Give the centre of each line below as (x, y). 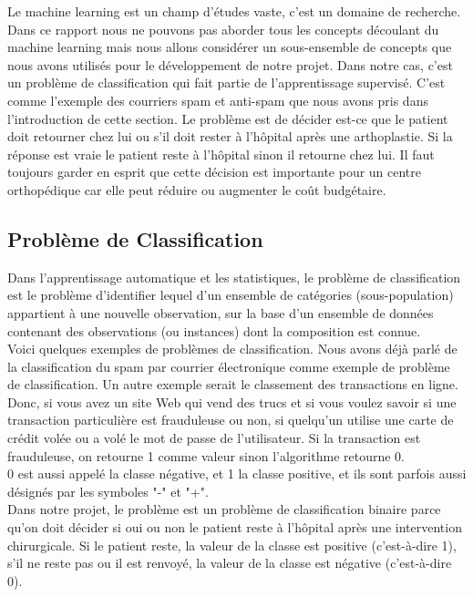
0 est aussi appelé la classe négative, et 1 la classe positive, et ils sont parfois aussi (237, 473)
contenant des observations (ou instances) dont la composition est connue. (214, 330)
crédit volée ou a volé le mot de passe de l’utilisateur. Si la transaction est (214, 438)
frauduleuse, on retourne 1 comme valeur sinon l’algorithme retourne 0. (206, 455)
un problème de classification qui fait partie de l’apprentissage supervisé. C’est (226, 82)
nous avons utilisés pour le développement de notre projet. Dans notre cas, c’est (230, 64)
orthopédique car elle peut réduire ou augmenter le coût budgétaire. (197, 189)
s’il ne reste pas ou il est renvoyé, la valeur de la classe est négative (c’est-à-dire (230, 563)
